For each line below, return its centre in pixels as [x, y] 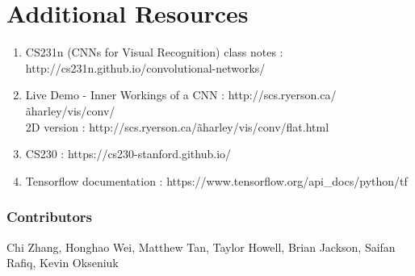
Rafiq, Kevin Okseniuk [63, 263]
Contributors [50, 217]
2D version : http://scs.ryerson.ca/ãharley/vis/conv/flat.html [177, 126]
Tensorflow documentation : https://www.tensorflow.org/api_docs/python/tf [216, 180]
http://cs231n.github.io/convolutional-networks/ [145, 67]
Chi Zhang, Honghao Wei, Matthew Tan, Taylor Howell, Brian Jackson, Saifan [201, 247]
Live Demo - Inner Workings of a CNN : [125, 95]
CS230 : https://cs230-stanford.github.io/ [128, 154]
